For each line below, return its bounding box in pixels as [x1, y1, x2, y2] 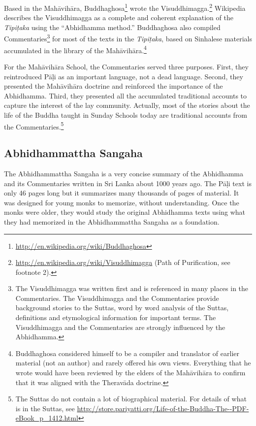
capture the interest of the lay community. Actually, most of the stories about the [4, 100, 250, 110]
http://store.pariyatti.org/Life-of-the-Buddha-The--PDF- [77, 403, 249, 413]
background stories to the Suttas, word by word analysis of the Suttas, [15, 302, 229, 313]
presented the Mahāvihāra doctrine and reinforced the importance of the [4, 81, 223, 91]
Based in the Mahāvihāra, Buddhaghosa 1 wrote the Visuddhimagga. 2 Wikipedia [4, 1, 246, 13]
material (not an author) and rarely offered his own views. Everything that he [15, 358, 251, 368]
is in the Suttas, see [15, 403, 75, 413]
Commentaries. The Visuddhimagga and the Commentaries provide [15, 293, 219, 303]
